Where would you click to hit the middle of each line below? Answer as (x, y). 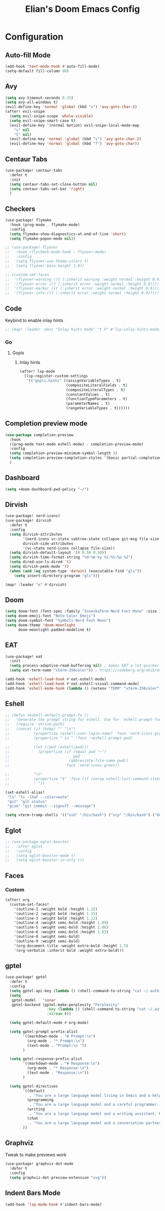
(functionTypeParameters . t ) (96, 399)
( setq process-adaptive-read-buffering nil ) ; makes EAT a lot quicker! (85, 666)
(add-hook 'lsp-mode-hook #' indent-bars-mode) (54, 1204)
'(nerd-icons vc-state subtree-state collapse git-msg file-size (91, 539)
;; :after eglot (24, 846)
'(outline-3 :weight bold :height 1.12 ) (56, 918)
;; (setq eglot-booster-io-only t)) (45, 860)
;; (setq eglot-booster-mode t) (41, 855)
